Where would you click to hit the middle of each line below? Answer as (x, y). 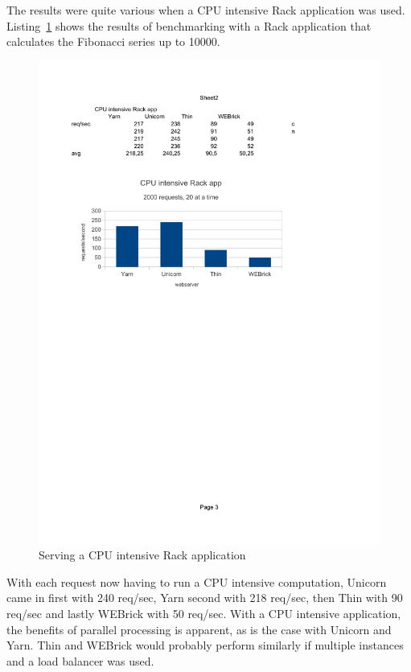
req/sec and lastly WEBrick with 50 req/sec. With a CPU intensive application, (204, 614)
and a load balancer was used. (80, 660)
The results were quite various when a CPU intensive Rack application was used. (206, 10)
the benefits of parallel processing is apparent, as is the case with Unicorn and (199, 629)
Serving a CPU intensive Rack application (142, 555)
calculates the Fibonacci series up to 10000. (113, 41)
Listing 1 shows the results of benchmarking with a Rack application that (189, 25)
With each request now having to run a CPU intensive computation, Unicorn (197, 581)
